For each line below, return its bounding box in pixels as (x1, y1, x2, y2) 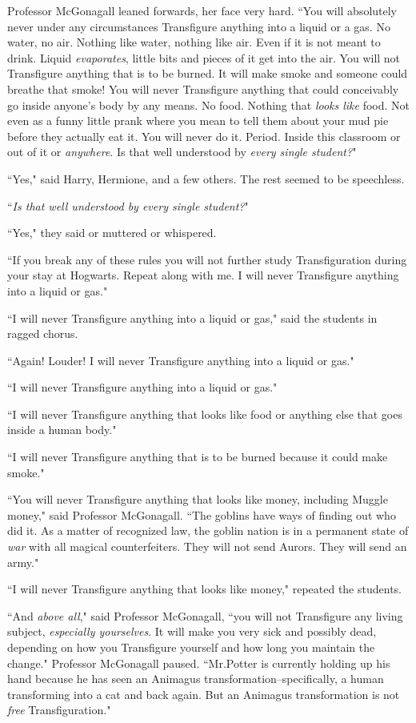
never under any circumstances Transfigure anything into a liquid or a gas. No (7, 18, 390, 34)
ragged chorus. (7, 325, 78, 342)
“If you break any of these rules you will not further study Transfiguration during (7, 251, 407, 267)
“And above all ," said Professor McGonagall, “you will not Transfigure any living (7, 607, 403, 624)
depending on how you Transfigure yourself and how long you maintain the (7, 639, 375, 655)
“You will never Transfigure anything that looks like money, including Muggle (7, 491, 388, 508)
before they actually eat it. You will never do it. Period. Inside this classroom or (7, 127, 401, 144)
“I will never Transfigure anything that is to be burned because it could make (7, 448, 388, 465)
